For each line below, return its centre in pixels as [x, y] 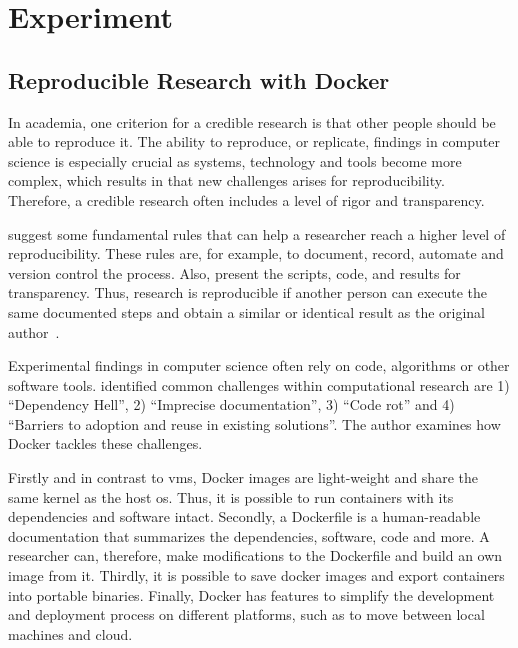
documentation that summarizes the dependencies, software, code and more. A [249, 535]
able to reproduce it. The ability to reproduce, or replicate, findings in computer [254, 141]
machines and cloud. [70, 633]
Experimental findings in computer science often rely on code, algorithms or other [259, 365]
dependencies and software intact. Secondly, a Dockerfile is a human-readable [244, 516]
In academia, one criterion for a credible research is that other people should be [252, 121]
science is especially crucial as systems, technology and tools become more [235, 160]
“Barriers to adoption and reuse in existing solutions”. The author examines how [254, 423]
